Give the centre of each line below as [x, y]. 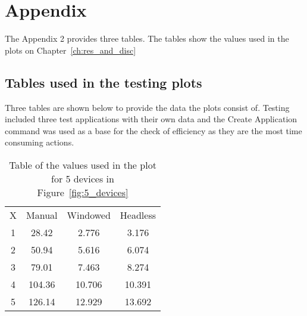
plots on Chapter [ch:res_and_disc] [71, 50]
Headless [138, 215]
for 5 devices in [83, 178]
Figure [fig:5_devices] [83, 192]
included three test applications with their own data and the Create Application [151, 119]
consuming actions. [40, 142]
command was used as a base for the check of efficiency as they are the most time [153, 130]
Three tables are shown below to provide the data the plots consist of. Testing [147, 107]
